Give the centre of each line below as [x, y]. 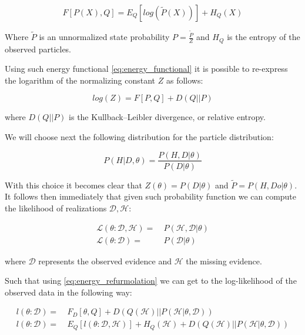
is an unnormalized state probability [104, 37]
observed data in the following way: [68, 292]
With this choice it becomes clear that [73, 185]
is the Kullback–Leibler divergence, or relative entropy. [167, 117]
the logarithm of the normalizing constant [80, 80]
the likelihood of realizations [56, 208]
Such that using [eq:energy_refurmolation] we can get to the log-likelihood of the [151, 281]
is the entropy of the [264, 37]
